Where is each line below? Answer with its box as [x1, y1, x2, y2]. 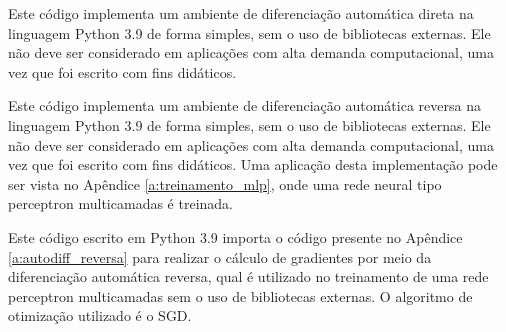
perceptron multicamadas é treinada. [8, 193, 233, 214]
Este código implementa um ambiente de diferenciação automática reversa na [8, 95, 481, 116]
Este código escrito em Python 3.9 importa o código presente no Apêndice [8, 226, 463, 247]
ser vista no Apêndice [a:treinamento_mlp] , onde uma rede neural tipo [8, 173, 442, 194]
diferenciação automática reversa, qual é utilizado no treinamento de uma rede [8, 266, 489, 287]
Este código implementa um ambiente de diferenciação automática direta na [8, 3, 474, 23]
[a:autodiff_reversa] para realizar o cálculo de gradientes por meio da [8, 246, 432, 267]
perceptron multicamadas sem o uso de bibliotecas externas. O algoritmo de [8, 285, 473, 306]
